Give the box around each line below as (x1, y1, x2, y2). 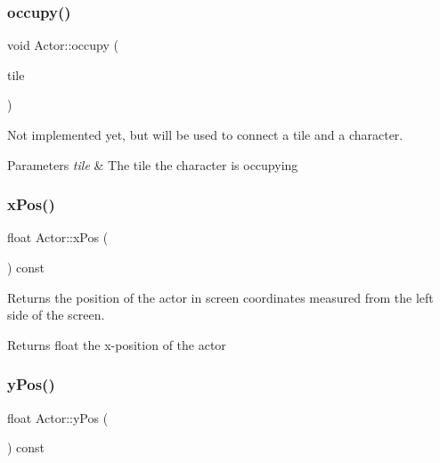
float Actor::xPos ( (7, 228, 109, 247)
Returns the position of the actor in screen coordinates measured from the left (7, 288, 434, 306)
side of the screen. (7, 305, 105, 324)
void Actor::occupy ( (7, 36, 118, 54)
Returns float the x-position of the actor (7, 335, 226, 353)
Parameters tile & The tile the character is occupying (7, 155, 298, 174)
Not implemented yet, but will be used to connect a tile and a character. (7, 126, 403, 143)
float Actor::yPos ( (7, 408, 109, 426)
